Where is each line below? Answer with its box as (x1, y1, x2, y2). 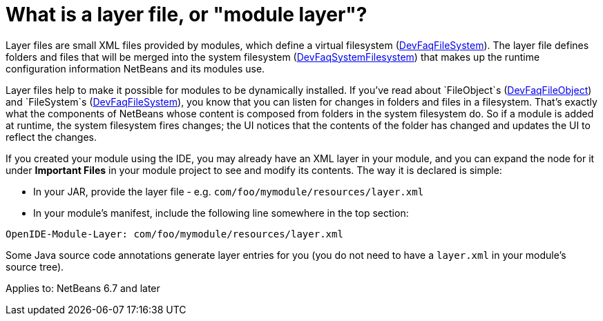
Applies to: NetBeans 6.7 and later (6, 282, 160, 294)
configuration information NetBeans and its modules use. (6, 62, 265, 75)
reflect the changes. (6, 130, 97, 143)
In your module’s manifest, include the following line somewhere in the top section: (33, 206, 409, 219)
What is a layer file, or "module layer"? (6, 3, 367, 26)
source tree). (6, 260, 64, 273)
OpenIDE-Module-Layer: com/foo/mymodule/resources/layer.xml (6, 228, 343, 240)
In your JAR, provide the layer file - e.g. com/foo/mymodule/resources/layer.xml (33, 185, 424, 197)
